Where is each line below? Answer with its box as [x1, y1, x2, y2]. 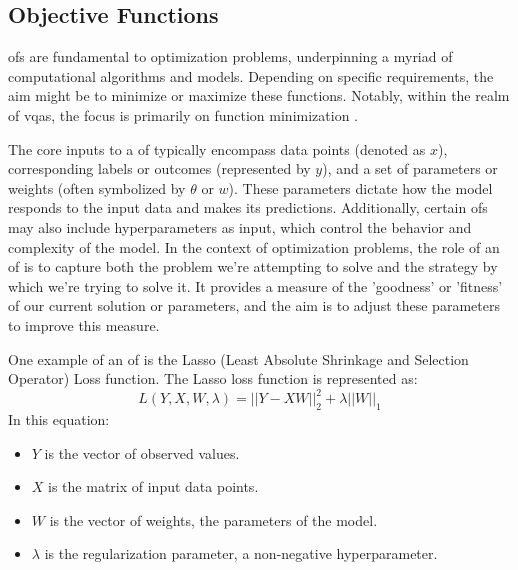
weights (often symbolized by [8, 177, 186, 198]
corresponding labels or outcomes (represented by [8, 158, 311, 179]
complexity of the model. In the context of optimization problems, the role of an [8, 236, 500, 257]
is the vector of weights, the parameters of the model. [49, 509, 378, 530]
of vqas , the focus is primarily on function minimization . [8, 104, 358, 125]
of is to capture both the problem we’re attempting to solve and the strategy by [8, 256, 498, 277]
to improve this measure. [8, 314, 160, 335]
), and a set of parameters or [322, 158, 498, 179]
